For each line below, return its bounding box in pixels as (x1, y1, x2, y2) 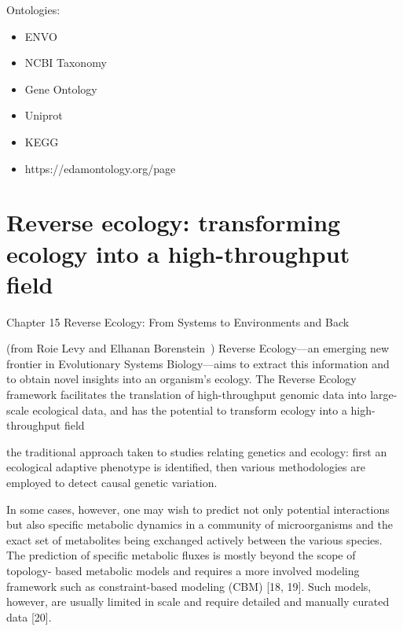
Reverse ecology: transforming (6, 206, 341, 238)
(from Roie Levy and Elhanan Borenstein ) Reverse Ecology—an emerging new (6, 340, 390, 356)
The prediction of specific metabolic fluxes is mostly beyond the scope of (6, 547, 356, 563)
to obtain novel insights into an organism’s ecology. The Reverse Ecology (6, 371, 357, 387)
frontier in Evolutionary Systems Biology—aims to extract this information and (6, 355, 390, 371)
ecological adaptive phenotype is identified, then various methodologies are (6, 459, 365, 475)
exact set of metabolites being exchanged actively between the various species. (6, 531, 383, 548)
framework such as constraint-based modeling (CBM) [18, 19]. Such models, (6, 577, 372, 594)
